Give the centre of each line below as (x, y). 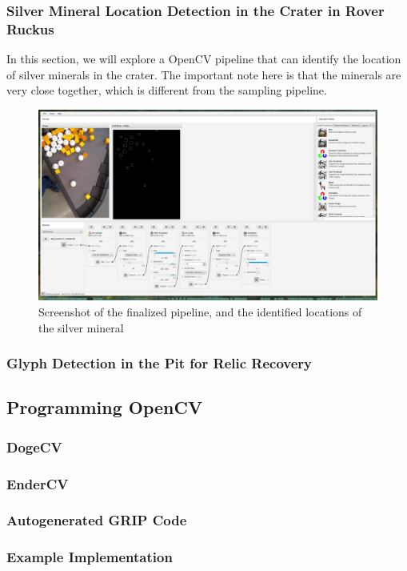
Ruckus (30, 28)
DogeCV (34, 446)
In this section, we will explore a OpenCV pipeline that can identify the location (204, 59)
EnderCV (38, 483)
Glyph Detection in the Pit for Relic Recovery (160, 363)
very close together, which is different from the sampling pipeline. (167, 90)
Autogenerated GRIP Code (97, 520)
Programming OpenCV (105, 407)
